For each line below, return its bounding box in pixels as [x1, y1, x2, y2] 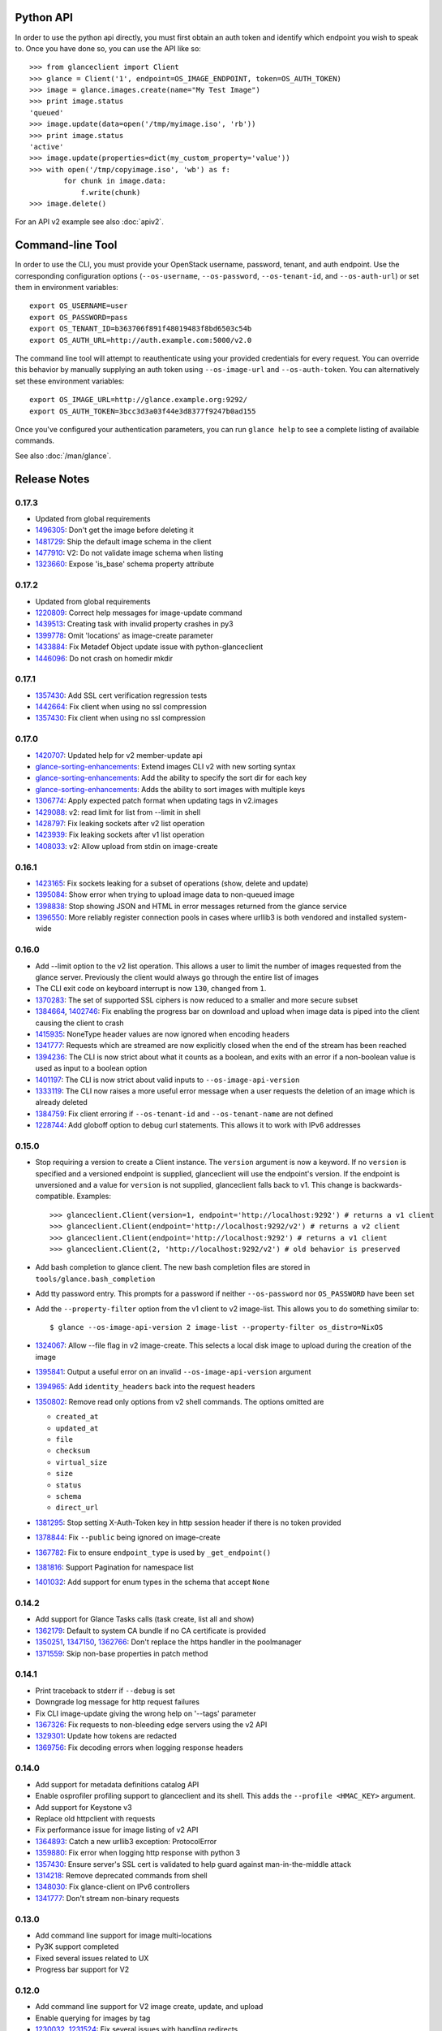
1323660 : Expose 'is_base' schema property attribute [35, 559, 215, 569]
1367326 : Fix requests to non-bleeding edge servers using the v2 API [35, 1719, 268, 1730]
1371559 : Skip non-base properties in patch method [35, 1648, 208, 1658]
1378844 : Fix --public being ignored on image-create [35, 1532, 221, 1543]
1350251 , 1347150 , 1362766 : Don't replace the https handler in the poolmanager [35, 1637, 302, 1647]
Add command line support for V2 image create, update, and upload [35, 2002, 264, 2012]
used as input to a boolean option [35, 1063, 148, 1073]
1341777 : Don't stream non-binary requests [35, 1893, 180, 1903]
